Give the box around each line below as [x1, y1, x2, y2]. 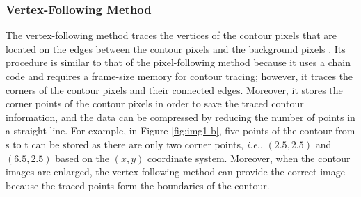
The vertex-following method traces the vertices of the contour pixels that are [6, 28, 337, 42]
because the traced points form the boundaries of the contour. [6, 178, 270, 192]
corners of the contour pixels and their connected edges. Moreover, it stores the [6, 82, 343, 97]
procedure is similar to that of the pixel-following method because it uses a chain [6, 55, 351, 70]
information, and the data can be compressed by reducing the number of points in [6, 109, 355, 124]
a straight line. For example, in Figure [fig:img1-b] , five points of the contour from [6, 123, 355, 138]
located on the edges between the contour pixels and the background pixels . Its [6, 41, 346, 56]
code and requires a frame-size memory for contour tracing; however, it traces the [6, 69, 353, 83]
